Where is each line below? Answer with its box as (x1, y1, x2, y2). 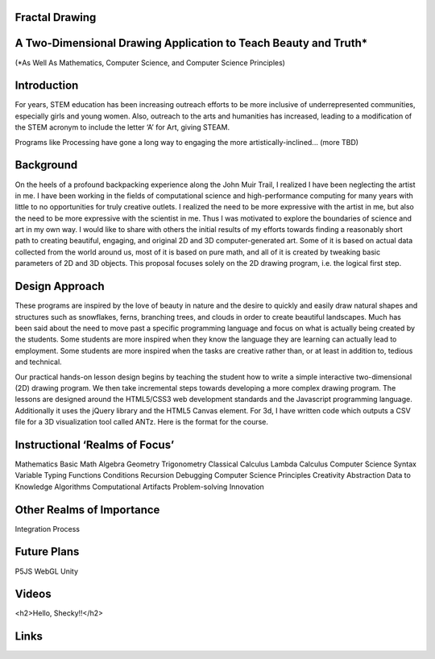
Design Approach (14, 280, 105, 293)
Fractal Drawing (14, 10, 97, 24)
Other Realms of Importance (14, 503, 160, 516)
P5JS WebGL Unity (14, 566, 79, 576)
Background (14, 158, 78, 172)
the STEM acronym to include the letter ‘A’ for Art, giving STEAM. (14, 122, 230, 132)
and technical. (14, 357, 62, 367)
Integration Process (14, 524, 81, 533)
